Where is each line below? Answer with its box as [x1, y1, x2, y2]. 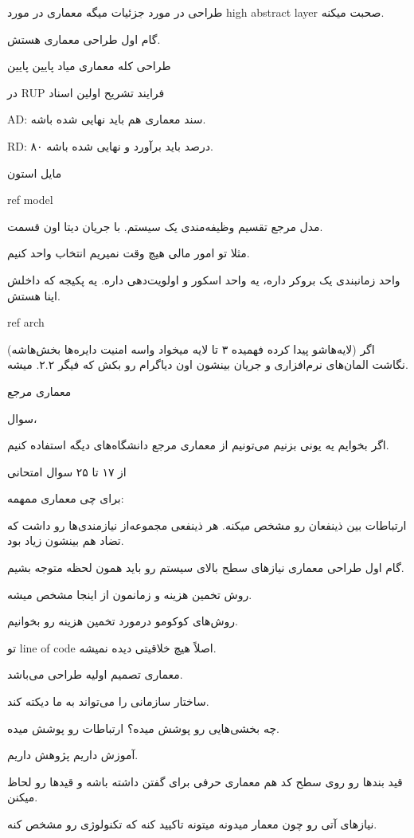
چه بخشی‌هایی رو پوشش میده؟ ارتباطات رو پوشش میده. [7, 719, 279, 736]
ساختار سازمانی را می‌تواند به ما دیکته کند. [7, 693, 209, 710]
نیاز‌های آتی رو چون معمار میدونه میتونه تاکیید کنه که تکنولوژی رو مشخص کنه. [7, 816, 377, 832]
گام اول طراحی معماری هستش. [7, 30, 161, 47]
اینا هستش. [7, 287, 61, 303]
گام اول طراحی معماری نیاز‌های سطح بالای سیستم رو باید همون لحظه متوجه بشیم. [7, 559, 404, 576]
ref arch [7, 314, 45, 331]
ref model [7, 191, 53, 208]
